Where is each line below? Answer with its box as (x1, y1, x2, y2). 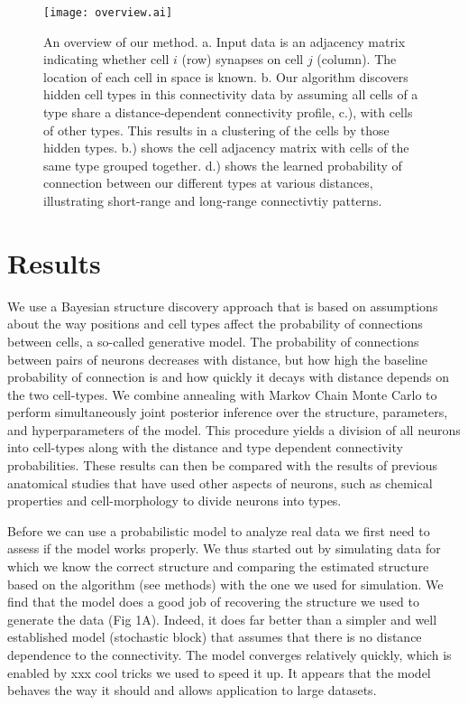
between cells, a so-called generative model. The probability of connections (7, 331, 419, 350)
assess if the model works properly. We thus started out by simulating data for (7, 539, 441, 558)
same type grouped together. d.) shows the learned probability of (43, 155, 402, 174)
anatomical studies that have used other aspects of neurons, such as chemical (7, 473, 433, 492)
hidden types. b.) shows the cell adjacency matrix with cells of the (43, 138, 409, 157)
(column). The (317, 50, 397, 69)
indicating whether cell (43, 50, 170, 69)
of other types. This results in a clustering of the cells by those (43, 120, 390, 139)
